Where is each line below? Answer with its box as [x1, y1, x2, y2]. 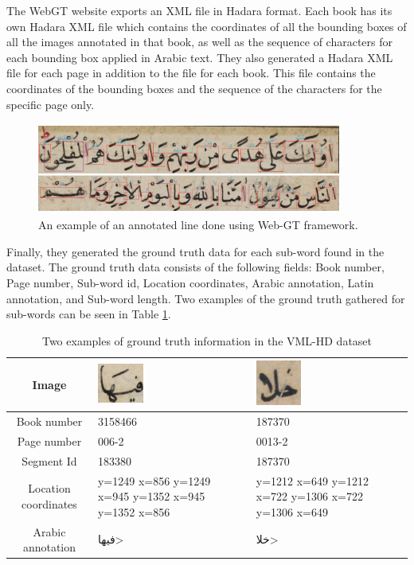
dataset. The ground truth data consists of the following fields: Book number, [6, 259, 385, 275]
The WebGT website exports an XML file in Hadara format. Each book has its [6, 2, 393, 18]
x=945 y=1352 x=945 [97, 488, 205, 505]
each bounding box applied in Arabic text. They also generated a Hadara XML [6, 49, 393, 65]
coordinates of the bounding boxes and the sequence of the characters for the [6, 80, 382, 96]
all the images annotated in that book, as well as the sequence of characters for [6, 33, 393, 50]
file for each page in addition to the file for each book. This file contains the [6, 64, 376, 81]
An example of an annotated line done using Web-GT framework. [38, 216, 358, 233]
